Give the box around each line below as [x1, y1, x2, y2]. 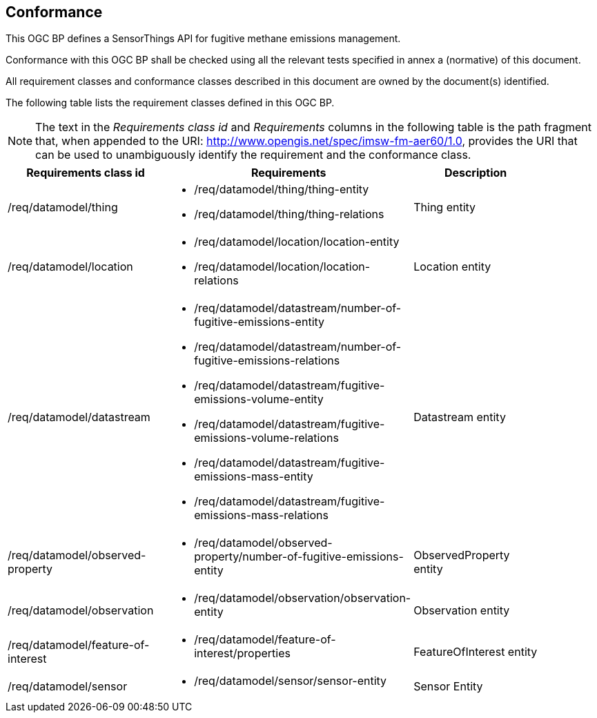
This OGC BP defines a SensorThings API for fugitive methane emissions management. [6, 32, 401, 45]
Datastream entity [413, 410, 506, 425]
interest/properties [194, 646, 291, 661]
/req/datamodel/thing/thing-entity [194, 182, 369, 197]
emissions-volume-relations [194, 431, 339, 445]
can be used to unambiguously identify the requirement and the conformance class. [35, 148, 471, 162]
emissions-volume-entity [194, 392, 324, 407]
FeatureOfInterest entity [413, 645, 538, 659]
